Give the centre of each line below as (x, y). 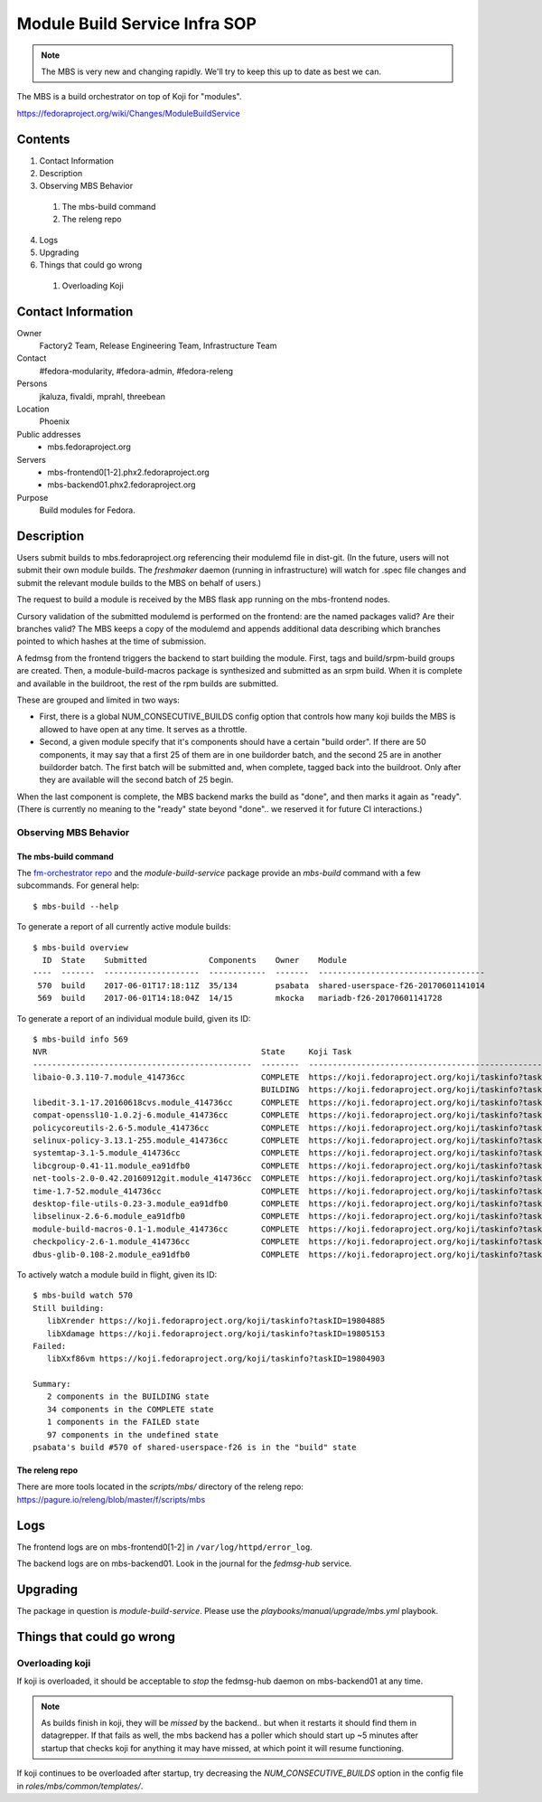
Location (33, 409)
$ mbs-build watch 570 (83, 1296)
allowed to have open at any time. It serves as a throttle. (143, 729)
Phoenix (55, 421)
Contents (43, 139)
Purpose (33, 497)
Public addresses (49, 434)
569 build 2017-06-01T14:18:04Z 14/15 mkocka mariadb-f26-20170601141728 (240, 998)
